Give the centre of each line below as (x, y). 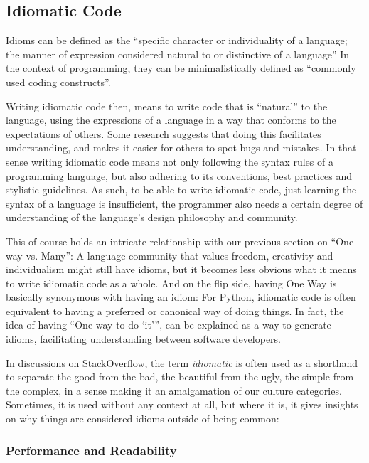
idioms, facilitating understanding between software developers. (144, 339)
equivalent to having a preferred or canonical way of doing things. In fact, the (175, 310)
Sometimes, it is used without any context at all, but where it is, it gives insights (182, 404)
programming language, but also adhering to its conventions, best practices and (179, 175)
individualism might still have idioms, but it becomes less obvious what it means (181, 269)
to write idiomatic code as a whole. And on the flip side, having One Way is (171, 283)
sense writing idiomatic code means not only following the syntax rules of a (170, 161)
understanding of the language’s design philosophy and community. (152, 217)
